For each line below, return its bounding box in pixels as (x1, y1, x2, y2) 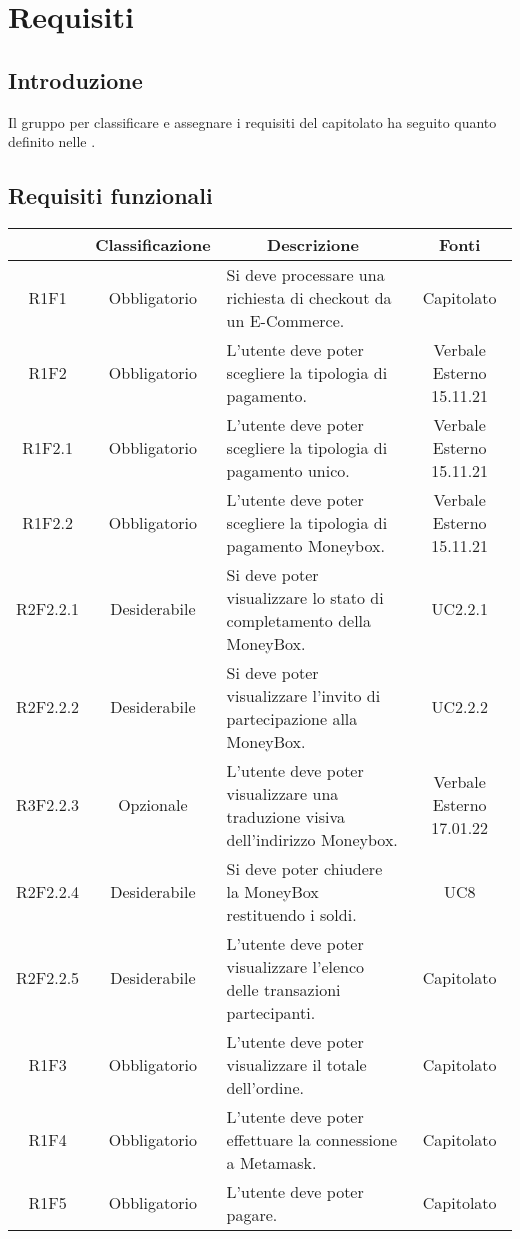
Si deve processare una (226, 262, 385, 286)
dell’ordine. (226, 1075, 305, 1099)
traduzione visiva (226, 804, 345, 828)
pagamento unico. (226, 458, 350, 482)
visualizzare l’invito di (226, 683, 381, 707)
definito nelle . (8, 131, 96, 152)
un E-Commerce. (226, 308, 345, 332)
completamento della (226, 608, 372, 632)
